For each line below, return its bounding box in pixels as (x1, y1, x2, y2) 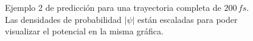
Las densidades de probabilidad (5, 13, 122, 25)
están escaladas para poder (137, 13, 238, 25)
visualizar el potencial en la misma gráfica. (5, 25, 164, 37)
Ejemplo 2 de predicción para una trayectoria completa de (5, 1, 221, 13)
